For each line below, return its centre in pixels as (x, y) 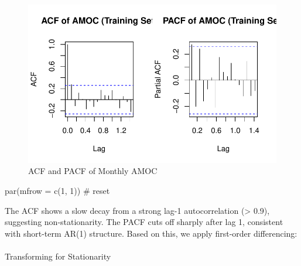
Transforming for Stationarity (58, 256)
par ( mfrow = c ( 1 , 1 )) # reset (57, 190)
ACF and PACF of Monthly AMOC (93, 171)
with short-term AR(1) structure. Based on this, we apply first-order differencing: (151, 233)
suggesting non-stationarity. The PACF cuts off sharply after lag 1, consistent (144, 222)
